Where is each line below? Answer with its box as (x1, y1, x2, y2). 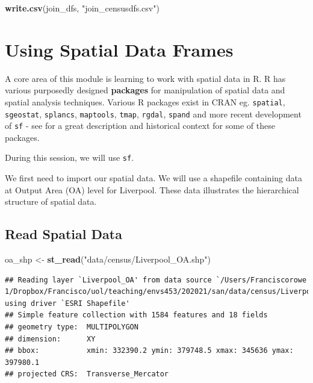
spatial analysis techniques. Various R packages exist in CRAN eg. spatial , (5, 95, 285, 108)
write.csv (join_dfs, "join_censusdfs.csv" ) (5, 2, 160, 14)
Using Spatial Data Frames (5, 37, 234, 61)
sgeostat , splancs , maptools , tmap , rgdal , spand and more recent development (5, 107, 302, 120)
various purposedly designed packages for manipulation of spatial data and (5, 84, 285, 96)
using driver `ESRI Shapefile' (5, 299, 130, 308)
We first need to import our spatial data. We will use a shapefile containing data (5, 172, 302, 184)
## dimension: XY (5, 334, 96, 343)
